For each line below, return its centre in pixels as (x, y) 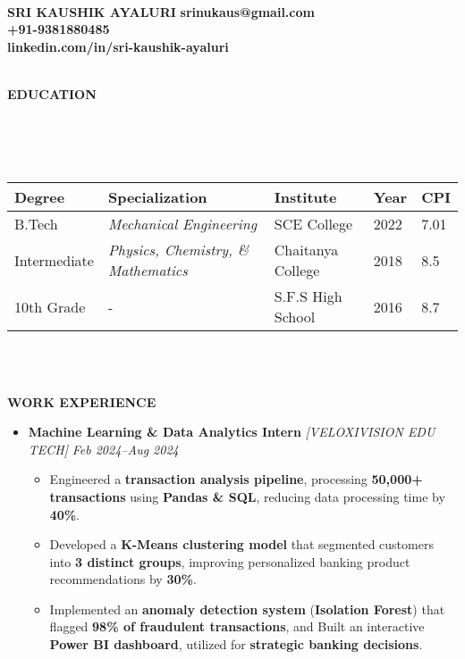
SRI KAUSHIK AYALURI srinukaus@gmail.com (161, 11)
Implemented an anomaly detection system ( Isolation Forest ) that (247, 609)
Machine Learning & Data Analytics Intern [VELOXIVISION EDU (232, 432)
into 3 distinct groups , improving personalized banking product (230, 561)
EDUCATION (52, 93)
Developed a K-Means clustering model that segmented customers (241, 544)
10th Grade (50, 306)
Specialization (157, 197)
